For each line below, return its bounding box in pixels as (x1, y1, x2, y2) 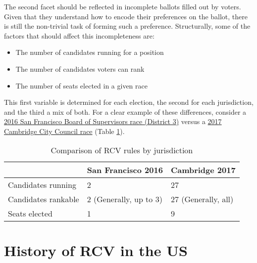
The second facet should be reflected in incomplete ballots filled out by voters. (4, 1, 241, 11)
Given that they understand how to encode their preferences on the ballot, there (4, 11, 248, 21)
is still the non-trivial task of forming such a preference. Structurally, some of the (4, 21, 251, 31)
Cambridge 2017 (170, 164, 236, 175)
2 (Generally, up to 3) (87, 193, 162, 205)
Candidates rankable (8, 193, 79, 205)
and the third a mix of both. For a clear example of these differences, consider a (4, 106, 247, 117)
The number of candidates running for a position (15, 47, 164, 57)
